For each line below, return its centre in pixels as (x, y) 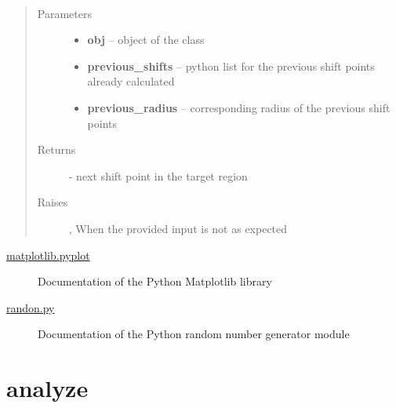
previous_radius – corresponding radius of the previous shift (239, 107)
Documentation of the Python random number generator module (194, 334)
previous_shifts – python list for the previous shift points (231, 66)
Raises (53, 202)
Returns (56, 149)
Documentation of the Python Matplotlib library (155, 281)
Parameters (64, 13)
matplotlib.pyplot (48, 255)
